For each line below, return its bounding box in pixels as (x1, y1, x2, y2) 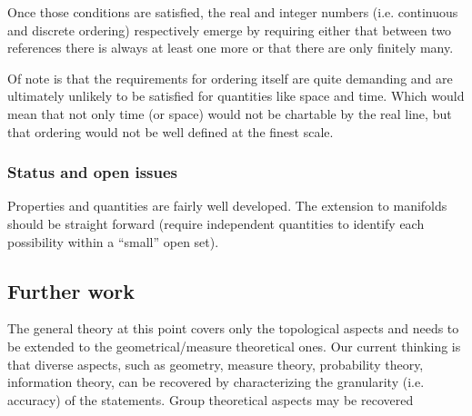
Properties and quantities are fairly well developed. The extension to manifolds (7, 196, 447, 215)
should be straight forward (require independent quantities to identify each (7, 213, 425, 233)
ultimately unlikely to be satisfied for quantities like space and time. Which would (7, 86, 465, 105)
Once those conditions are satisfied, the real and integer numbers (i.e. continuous (7, 3, 458, 21)
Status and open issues (7, 161, 177, 183)
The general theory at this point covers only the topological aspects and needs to (7, 319, 459, 338)
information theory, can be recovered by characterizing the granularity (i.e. (7, 372, 425, 391)
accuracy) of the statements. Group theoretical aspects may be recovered (7, 390, 414, 409)
